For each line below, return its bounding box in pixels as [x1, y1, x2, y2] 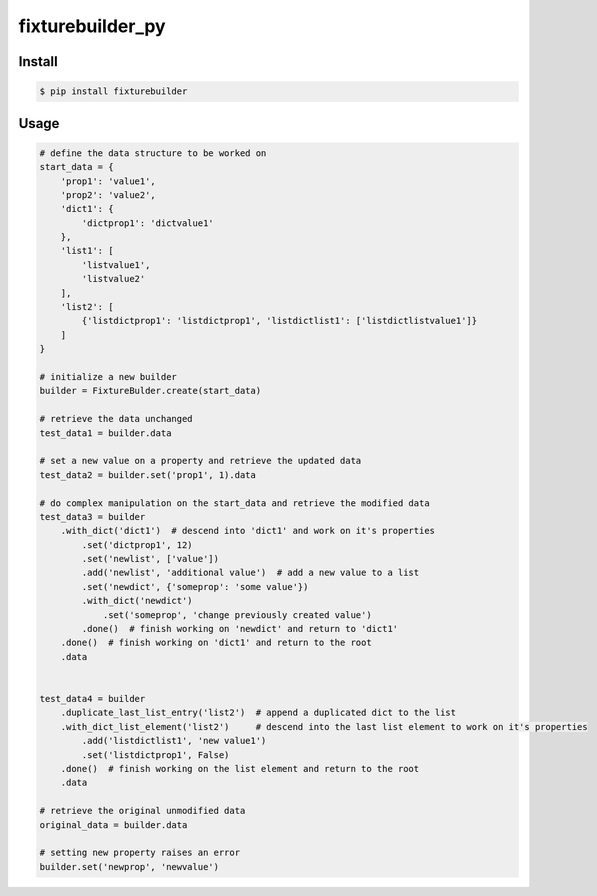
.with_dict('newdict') [81, 595, 194, 607]
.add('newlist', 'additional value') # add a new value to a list [81, 567, 420, 579]
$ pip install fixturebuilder [39, 86, 188, 97]
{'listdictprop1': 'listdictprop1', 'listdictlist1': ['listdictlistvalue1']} [81, 315, 478, 327]
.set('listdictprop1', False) [81, 749, 230, 760]
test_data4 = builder [39, 693, 146, 704]
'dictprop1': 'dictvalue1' [81, 217, 214, 229]
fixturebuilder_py [18, 15, 166, 37]
